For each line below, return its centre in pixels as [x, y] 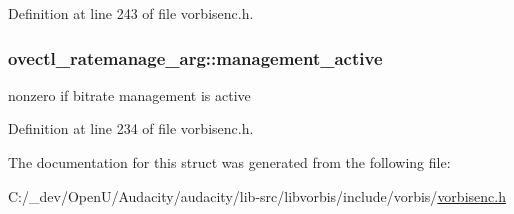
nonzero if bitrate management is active [129, 94]
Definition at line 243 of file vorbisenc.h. [131, 13]
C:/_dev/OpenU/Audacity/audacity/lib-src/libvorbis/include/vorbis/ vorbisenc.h [257, 195]
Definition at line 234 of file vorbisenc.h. [131, 128]
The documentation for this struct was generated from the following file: [229, 162]
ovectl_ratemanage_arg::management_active [195, 57]
